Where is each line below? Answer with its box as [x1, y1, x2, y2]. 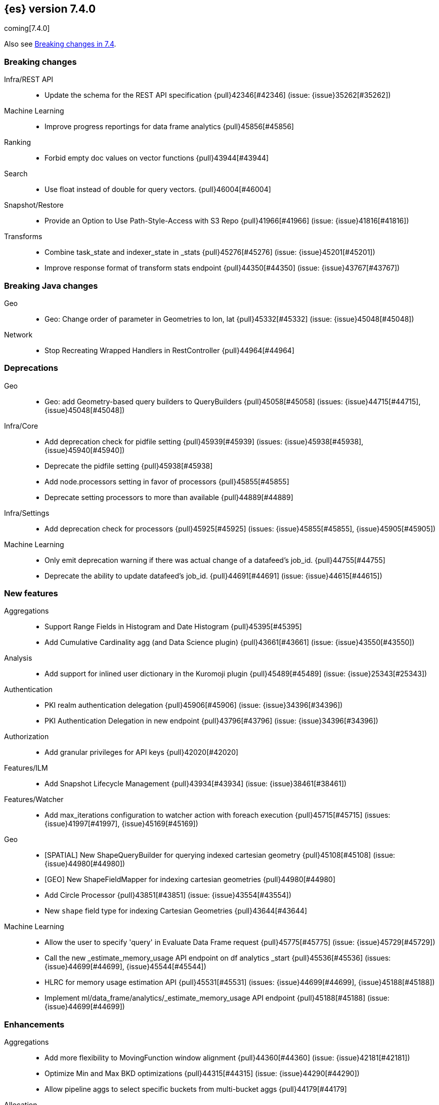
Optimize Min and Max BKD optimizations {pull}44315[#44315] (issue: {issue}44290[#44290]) [45, 1069, 360, 1078]
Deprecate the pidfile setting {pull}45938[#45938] [45, 461, 213, 470]
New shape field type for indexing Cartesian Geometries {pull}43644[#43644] [45, 906, 308, 916]
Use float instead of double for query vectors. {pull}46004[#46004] [45, 185, 271, 194]
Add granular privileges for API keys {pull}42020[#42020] [45, 748, 239, 757]
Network [4, 330, 33, 339]
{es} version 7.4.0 [4, 3, 96, 15]
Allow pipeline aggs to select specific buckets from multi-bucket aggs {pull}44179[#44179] [45, 1085, 347, 1094]
